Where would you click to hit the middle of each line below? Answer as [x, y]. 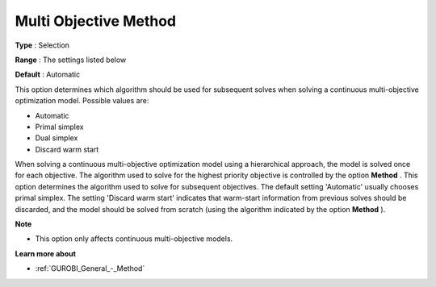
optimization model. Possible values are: [82, 101]
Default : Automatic [48, 75]
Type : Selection [42, 45]
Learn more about [46, 253]
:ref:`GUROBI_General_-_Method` [90, 268]
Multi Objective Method [96, 21]
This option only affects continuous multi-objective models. [134, 239]
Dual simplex [57, 138]
